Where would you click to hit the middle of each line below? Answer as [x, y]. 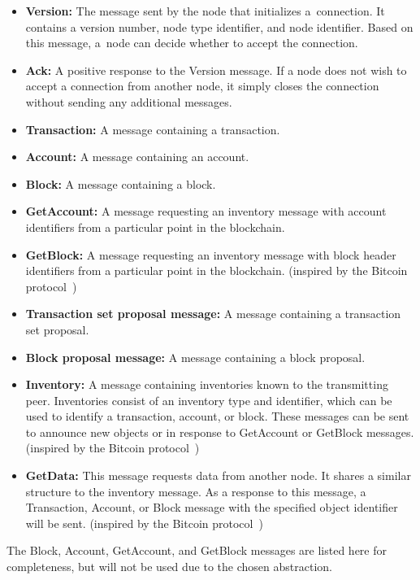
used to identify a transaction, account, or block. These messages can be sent [217, 416]
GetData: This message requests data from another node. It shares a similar [218, 475]
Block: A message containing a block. [121, 183]
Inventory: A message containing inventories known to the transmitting [207, 384]
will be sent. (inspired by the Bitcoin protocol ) [144, 523]
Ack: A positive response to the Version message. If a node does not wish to [216, 70]
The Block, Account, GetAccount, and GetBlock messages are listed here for [197, 550]
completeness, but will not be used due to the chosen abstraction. [169, 567]
